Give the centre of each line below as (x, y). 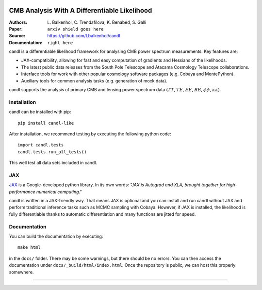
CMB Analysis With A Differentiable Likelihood (81, 10)
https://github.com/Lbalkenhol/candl (84, 36)
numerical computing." (59, 192)
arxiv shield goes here (75, 29)
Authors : (18, 22)
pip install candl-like (46, 123)
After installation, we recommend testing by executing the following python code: (90, 134)
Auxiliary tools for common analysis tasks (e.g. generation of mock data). (94, 81)
